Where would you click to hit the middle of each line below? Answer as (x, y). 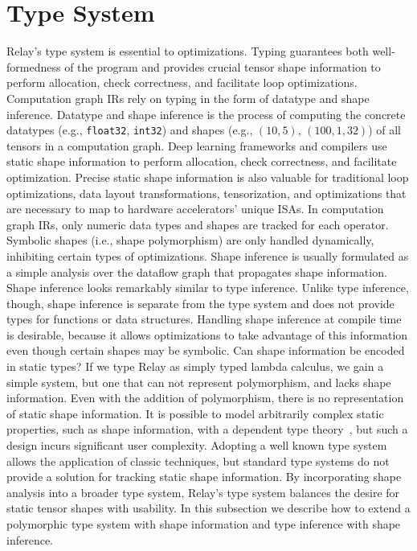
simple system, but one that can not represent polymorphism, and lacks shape (199, 382)
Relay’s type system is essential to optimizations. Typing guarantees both (188, 51)
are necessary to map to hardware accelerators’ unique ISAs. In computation (195, 209)
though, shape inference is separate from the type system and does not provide (200, 303)
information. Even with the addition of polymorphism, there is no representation (205, 398)
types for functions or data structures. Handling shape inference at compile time (204, 319)
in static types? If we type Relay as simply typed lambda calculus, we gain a (195, 366)
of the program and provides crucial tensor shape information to (223, 66)
